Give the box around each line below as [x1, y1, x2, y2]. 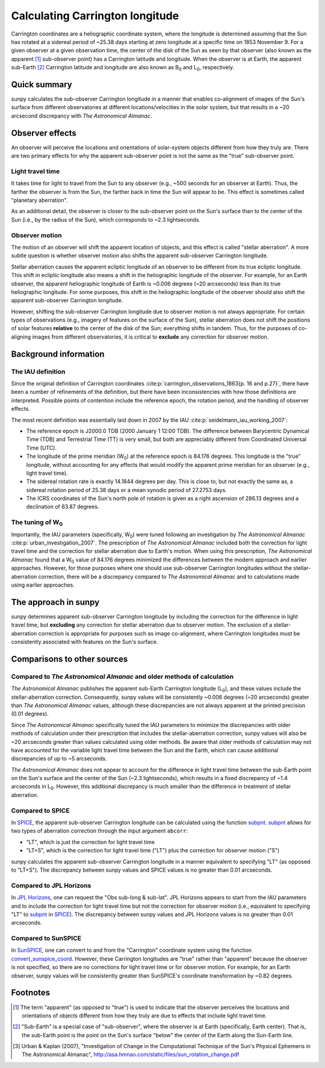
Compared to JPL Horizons [11, 881, 91, 890]
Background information [11, 349, 105, 359]
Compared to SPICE [11, 806, 70, 814]
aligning [11, 333, 31, 340]
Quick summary [11, 79, 72, 90]
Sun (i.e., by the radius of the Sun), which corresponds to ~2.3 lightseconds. [11, 216, 201, 223]
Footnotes [11, 988, 51, 998]
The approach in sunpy [11, 597, 100, 607]
